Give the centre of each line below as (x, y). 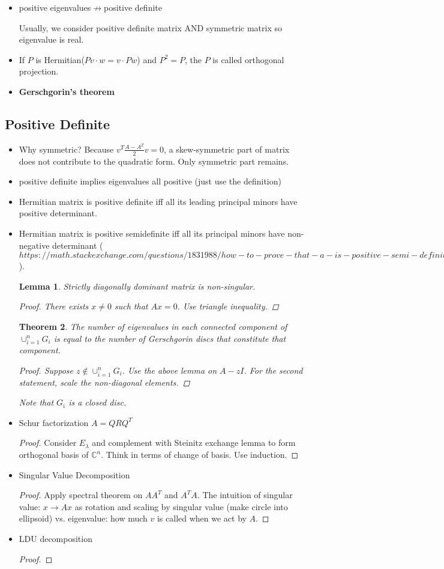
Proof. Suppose (46, 370)
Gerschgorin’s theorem (67, 91)
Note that (36, 402)
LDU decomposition (55, 539)
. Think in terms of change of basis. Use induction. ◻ (200, 455)
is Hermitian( (60, 59)
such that (131, 306)
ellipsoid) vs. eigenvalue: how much (83, 518)
